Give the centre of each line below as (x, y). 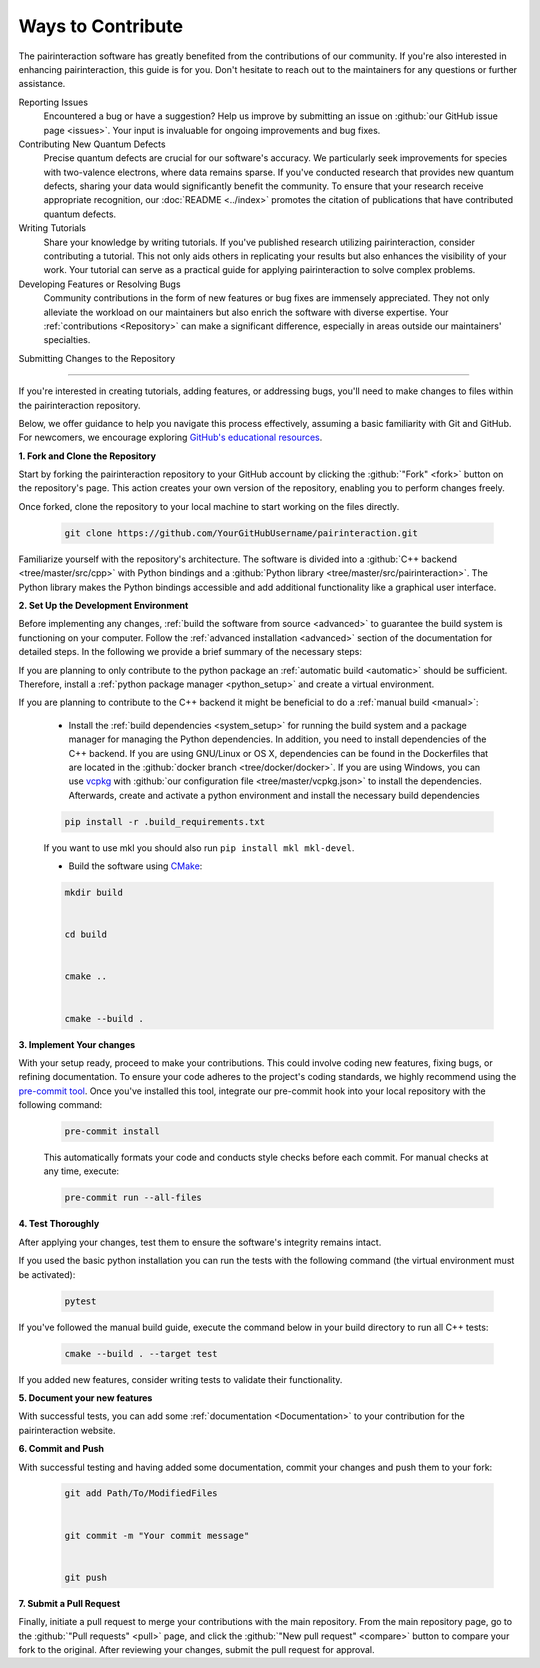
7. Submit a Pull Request (69, 1603)
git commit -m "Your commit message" (157, 1535)
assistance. (42, 84)
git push (86, 1577)
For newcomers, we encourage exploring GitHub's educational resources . (170, 437)
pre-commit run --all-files (133, 1198)
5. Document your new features (85, 1397)
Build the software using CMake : (135, 866)
